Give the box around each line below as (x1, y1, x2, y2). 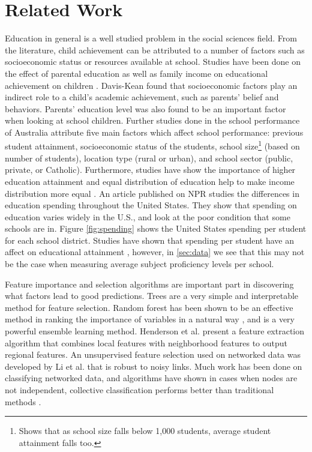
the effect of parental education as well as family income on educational (5, 67, 268, 79)
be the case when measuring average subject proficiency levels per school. (5, 258, 274, 270)
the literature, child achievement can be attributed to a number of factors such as (5, 43, 305, 56)
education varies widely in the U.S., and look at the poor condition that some (5, 210, 290, 223)
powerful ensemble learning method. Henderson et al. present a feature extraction (5, 325, 305, 337)
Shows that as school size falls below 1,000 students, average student (19, 424, 271, 437)
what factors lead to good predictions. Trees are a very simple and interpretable (5, 289, 299, 302)
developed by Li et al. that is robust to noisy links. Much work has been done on (5, 360, 302, 372)
